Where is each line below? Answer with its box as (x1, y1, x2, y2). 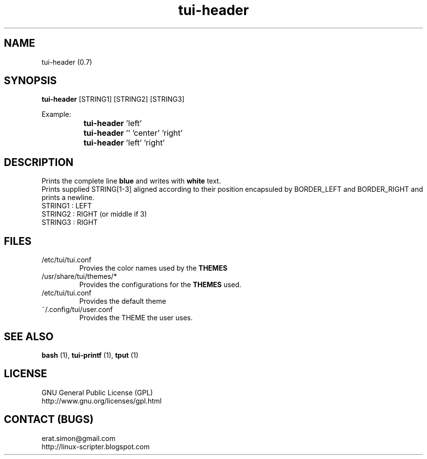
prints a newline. (41, 193, 95, 202)
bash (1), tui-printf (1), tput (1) (41, 350, 138, 359)
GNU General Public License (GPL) (41, 388, 153, 397)
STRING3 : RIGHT (41, 218, 98, 227)
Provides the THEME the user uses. (79, 313, 193, 322)
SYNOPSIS (4, 74, 57, 87)
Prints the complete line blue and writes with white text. (41, 177, 221, 185)
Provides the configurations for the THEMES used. (79, 280, 242, 289)
